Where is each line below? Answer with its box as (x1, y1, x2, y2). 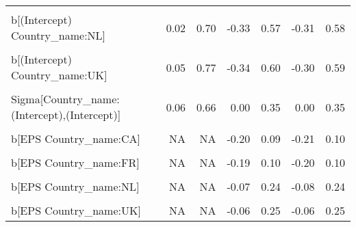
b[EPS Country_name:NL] (11, 178, 140, 194)
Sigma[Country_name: (11, 91, 120, 107)
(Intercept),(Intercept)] (11, 107, 121, 122)
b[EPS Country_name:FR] (11, 155, 140, 170)
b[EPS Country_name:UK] (11, 202, 141, 218)
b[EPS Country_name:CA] (11, 131, 140, 146)
